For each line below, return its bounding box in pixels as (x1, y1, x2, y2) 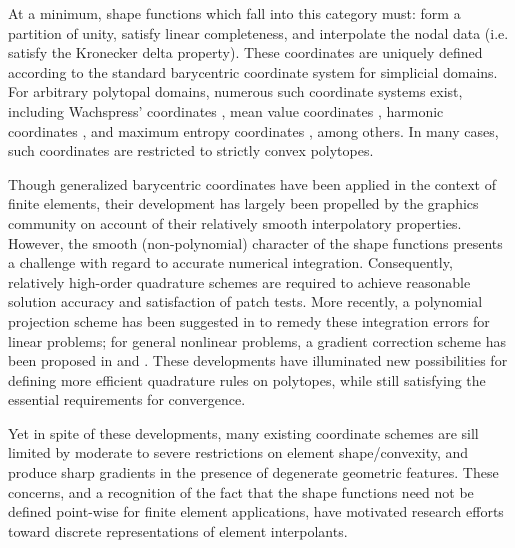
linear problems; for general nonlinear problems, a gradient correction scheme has (8, 330, 507, 351)
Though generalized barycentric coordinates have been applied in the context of (8, 173, 496, 194)
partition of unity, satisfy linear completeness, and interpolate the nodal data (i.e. (8, 22, 509, 43)
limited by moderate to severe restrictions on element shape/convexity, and (8, 442, 469, 463)
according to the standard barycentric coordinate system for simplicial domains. (8, 61, 498, 82)
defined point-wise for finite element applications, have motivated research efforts (8, 501, 504, 522)
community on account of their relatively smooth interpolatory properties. (8, 212, 462, 233)
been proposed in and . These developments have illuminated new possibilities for (8, 350, 508, 371)
